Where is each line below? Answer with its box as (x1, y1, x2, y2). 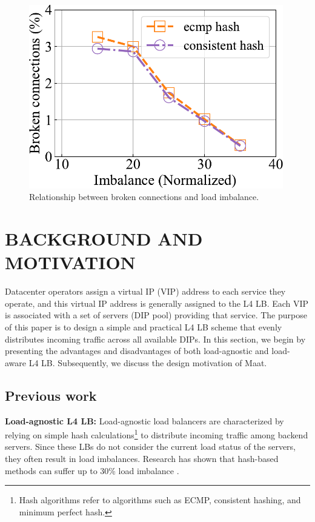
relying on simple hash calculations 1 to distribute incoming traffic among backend (5, 427, 308, 441)
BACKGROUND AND (5, 226, 203, 251)
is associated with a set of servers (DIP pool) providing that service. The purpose (5, 309, 307, 321)
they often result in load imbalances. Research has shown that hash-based (5, 452, 279, 464)
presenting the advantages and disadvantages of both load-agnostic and (5, 344, 269, 357)
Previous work (5, 386, 97, 404)
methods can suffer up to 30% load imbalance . (5, 464, 179, 477)
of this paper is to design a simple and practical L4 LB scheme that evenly (5, 320, 282, 333)
